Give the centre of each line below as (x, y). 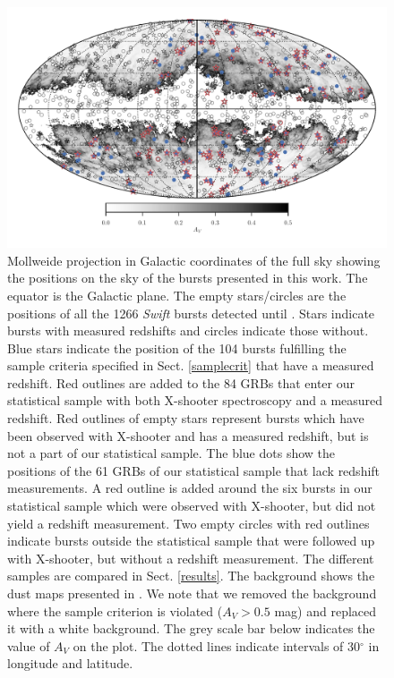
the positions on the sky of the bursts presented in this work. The (188, 278)
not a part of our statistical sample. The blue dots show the (171, 453)
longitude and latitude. (70, 663)
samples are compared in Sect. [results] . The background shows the (191, 576)
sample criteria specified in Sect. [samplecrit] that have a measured (191, 365)
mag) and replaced (325, 610)
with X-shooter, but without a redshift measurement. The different (191, 558)
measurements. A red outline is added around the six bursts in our (190, 488)
